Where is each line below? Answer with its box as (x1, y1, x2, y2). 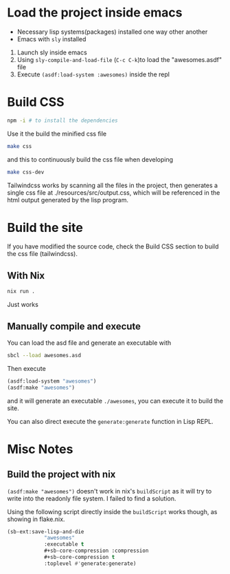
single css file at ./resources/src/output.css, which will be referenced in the (7, 188, 220, 197)
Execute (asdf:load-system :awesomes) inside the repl (16, 70, 170, 78)
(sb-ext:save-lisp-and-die (7, 528, 84, 535)
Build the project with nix (7, 469, 116, 480)
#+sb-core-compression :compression (43, 547, 149, 555)
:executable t (43, 541, 84, 548)
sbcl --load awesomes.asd (7, 352, 81, 359)
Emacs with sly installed (16, 34, 87, 43)
